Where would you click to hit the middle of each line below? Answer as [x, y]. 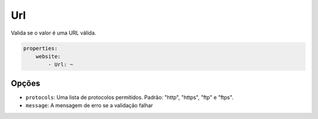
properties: [41, 48]
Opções [26, 83]
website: [48, 56]
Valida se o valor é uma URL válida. [54, 33]
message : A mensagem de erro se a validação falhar [89, 106]
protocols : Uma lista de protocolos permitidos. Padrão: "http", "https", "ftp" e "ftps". [130, 97]
